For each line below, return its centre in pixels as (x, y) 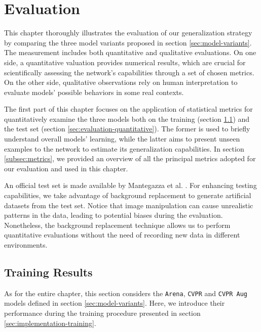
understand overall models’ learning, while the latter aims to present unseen (122, 139)
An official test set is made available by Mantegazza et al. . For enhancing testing (130, 185)
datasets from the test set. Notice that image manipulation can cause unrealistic (129, 205)
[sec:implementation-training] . (50, 323)
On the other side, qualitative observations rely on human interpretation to (121, 82)
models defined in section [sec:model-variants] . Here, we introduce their (115, 303)
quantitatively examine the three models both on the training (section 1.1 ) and (127, 118)
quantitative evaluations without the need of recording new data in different (122, 235)
